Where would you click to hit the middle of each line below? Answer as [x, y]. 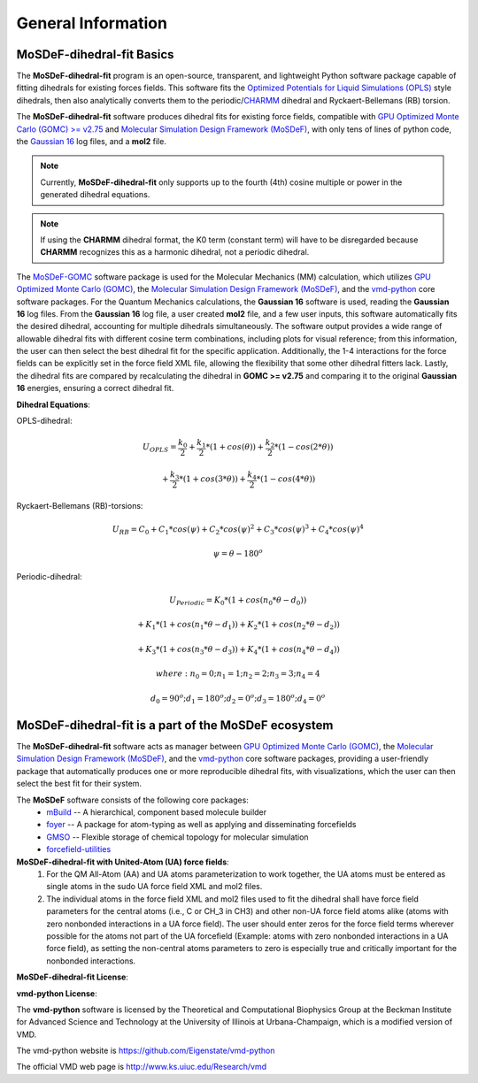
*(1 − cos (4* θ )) [286, 479]
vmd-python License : [57, 993]
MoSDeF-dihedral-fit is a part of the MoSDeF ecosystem [175, 725]
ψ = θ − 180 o [238, 553]
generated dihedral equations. [95, 195]
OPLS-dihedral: [44, 421]
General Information [92, 23]
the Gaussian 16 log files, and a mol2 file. [92, 142]
